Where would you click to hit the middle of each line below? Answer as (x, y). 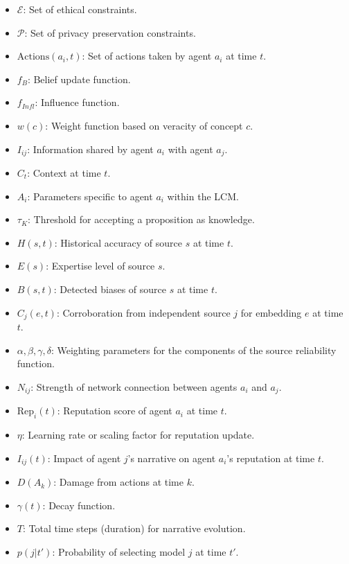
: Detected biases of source (110, 289)
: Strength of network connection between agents (134, 386)
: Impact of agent (84, 458)
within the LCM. (203, 196)
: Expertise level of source (100, 266)
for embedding (271, 312)
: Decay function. (79, 505)
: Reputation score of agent (115, 411)
